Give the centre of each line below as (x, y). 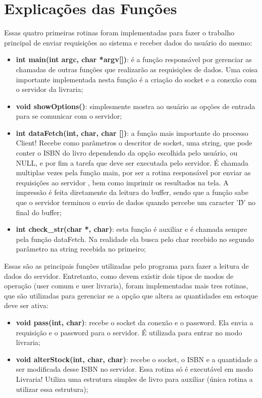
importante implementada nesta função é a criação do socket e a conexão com (136, 79)
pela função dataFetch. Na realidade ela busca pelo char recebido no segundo (135, 239)
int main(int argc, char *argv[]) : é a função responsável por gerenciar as (134, 59)
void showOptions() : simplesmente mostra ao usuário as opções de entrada (136, 106)
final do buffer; (39, 212)
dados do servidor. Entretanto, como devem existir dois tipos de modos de (119, 276)
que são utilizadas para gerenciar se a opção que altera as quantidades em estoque (131, 295)
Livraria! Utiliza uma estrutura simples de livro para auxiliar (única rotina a (134, 379)
